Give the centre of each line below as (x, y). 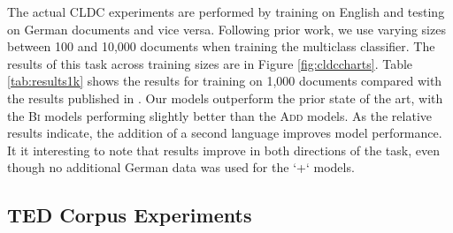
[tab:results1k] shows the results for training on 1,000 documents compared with (225, 81)
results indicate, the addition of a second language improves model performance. (225, 133)
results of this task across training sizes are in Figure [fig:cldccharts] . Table (210, 63)
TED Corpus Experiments (130, 215)
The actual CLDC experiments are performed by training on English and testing (226, 11)
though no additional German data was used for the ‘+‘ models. (181, 167)
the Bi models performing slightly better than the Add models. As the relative (220, 115)
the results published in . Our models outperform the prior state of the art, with (225, 98)
